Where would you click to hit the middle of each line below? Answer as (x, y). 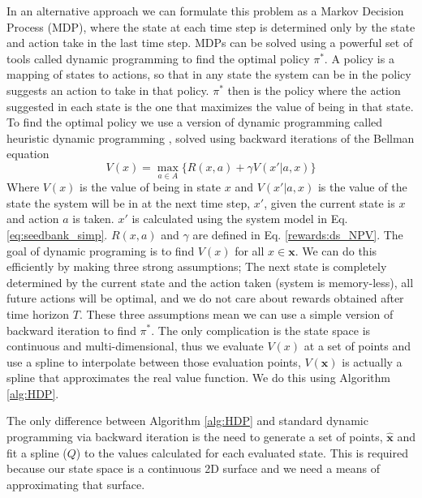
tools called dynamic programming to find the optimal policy (158, 58)
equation (28, 154)
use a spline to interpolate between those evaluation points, (154, 361)
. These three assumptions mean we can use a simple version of (236, 313)
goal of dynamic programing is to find (101, 250)
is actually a (372, 361)
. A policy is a (359, 58)
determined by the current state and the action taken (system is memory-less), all (210, 282)
